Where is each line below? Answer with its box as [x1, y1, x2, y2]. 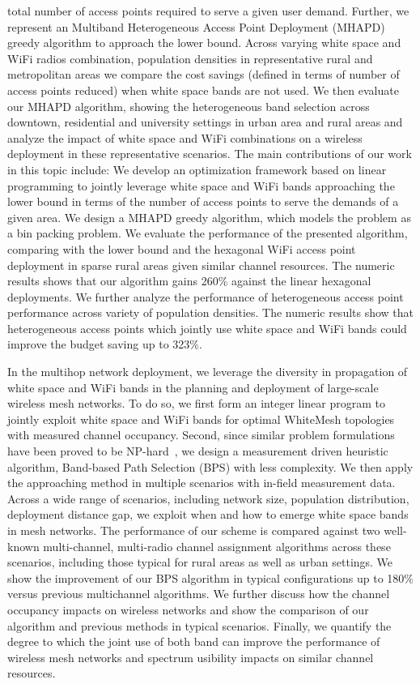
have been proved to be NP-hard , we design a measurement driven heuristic [7, 442, 388, 460]
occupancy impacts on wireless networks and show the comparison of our [7, 601, 369, 618]
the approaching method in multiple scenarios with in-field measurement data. [7, 474, 396, 491]
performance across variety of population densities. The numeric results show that [7, 304, 414, 321]
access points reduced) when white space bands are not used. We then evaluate [7, 81, 399, 98]
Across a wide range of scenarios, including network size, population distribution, [7, 489, 409, 507]
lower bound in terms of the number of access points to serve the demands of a [7, 193, 399, 210]
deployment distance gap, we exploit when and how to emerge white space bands [7, 506, 409, 523]
